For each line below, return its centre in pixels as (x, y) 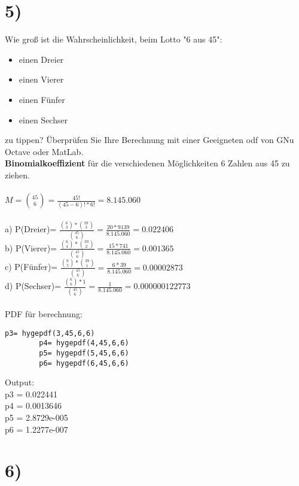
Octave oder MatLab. (44, 151)
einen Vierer (41, 79)
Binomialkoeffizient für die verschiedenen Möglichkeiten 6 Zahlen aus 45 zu (147, 163)
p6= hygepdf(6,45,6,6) (84, 363)
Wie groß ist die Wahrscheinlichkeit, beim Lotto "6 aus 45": (114, 39)
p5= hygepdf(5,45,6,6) (84, 353)
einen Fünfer (42, 99)
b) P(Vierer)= (31, 247)
